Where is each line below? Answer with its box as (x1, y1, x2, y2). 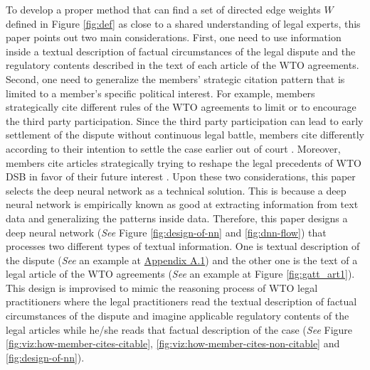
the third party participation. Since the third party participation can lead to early (6, 113, 364, 128)
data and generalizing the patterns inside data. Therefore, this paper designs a (6, 210, 348, 225)
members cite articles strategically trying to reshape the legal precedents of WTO (6, 155, 361, 170)
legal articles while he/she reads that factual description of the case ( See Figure (6, 322, 353, 337)
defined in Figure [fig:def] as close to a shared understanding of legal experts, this (6, 16, 361, 31)
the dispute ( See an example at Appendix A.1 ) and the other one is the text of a (6, 252, 358, 267)
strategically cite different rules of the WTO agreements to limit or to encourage (6, 99, 356, 114)
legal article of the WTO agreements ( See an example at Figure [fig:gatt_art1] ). (6, 266, 355, 281)
